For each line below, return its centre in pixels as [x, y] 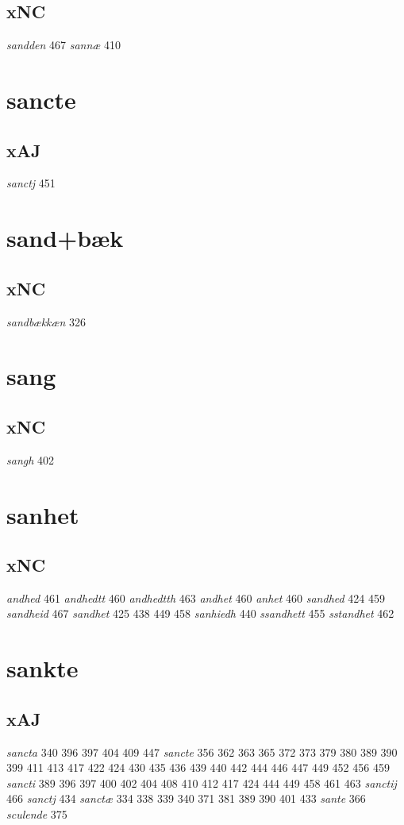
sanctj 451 [31, 183]
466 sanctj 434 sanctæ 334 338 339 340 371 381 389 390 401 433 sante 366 [186, 798]
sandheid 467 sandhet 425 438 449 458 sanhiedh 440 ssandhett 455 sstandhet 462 [200, 613]
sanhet [43, 514]
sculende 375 [37, 814]
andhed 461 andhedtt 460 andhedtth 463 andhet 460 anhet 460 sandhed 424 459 [196, 598]
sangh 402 [31, 459]
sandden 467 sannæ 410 [64, 45]
